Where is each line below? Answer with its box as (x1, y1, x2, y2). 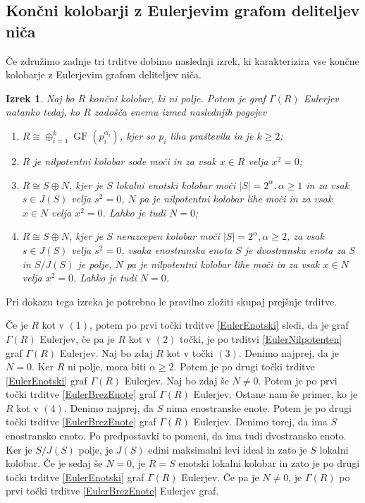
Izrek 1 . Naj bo (6, 90, 75, 105)
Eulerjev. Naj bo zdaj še (124, 372, 229, 387)
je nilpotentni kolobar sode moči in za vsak (33, 153, 216, 168)
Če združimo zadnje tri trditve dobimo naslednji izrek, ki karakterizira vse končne (6, 53, 359, 68)
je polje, (78, 256, 112, 271)
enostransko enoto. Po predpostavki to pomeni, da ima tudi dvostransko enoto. (6, 428, 347, 443)
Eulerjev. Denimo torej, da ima (193, 414, 328, 429)
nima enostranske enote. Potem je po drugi (166, 400, 352, 415)
